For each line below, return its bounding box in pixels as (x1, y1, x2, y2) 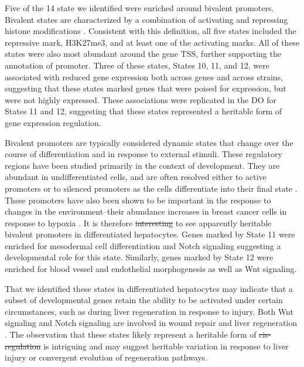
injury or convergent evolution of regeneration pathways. (5, 351, 208, 363)
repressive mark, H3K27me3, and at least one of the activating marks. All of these (5, 36, 300, 48)
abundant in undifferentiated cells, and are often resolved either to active (5, 171, 267, 183)
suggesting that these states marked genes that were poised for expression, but (5, 82, 286, 94)
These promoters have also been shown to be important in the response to (5, 193, 271, 206)
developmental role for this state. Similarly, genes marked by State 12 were (5, 251, 274, 263)
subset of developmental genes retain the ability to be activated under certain (5, 294, 283, 306)
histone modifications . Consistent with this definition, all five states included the (5, 25, 296, 37)
